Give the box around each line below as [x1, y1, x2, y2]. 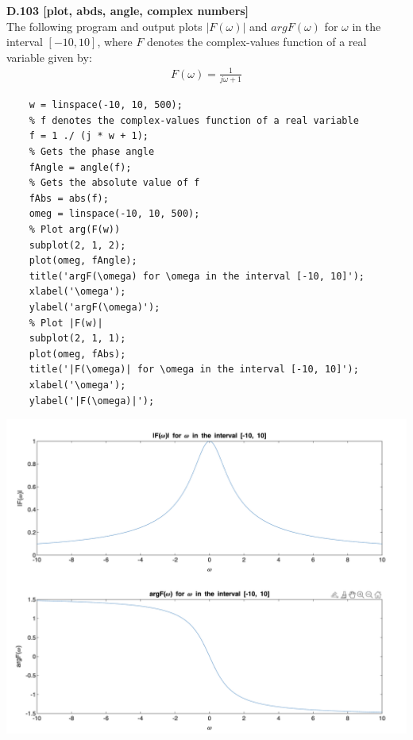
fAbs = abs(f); [29, 192, 109, 204]
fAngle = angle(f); [29, 161, 132, 173]
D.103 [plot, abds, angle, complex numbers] [6, 2, 249, 18]
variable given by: [6, 48, 92, 65]
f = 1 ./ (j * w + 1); [29, 130, 149, 142]
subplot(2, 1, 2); [29, 239, 126, 251]
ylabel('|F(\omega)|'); [29, 395, 155, 407]
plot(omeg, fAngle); [29, 255, 137, 267]
